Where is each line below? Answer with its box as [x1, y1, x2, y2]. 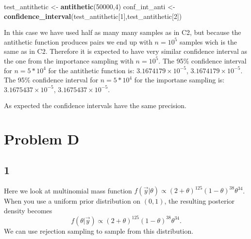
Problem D [4, 129, 80, 149]
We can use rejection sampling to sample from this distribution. [4, 225, 194, 236]
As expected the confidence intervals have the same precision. [4, 100, 186, 111]
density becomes [4, 205, 52, 215]
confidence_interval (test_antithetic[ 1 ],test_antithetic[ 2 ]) [4, 11, 182, 21]
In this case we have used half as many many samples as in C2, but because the [4, 27, 241, 37]
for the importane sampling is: [134, 75, 225, 85]
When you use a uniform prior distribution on [4, 196, 141, 206]
